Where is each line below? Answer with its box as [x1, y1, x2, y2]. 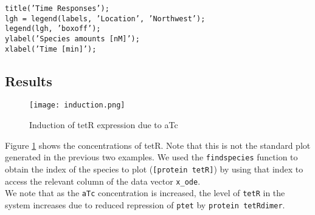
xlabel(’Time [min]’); [5, 44, 97, 53]
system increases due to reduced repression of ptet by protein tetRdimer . [5, 198, 285, 211]
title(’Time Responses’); [5, 4, 109, 13]
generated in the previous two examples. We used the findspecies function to [5, 151, 298, 163]
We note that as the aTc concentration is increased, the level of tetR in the [5, 186, 285, 199]
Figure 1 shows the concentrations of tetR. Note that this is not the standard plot [5, 138, 311, 151]
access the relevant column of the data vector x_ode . [5, 174, 201, 187]
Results [5, 71, 52, 90]
